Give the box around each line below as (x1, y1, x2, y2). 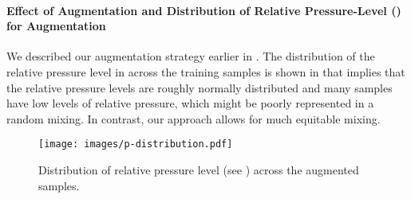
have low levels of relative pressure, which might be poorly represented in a (6, 95, 374, 111)
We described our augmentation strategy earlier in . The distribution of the (6, 48, 375, 64)
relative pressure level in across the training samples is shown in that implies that (6, 63, 405, 80)
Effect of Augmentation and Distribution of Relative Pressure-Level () (6, 2, 401, 18)
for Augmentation (6, 18, 106, 34)
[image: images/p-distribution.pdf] (38, 139, 233, 150)
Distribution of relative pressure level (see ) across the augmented (38, 162, 359, 178)
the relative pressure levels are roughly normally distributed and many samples (6, 79, 393, 96)
